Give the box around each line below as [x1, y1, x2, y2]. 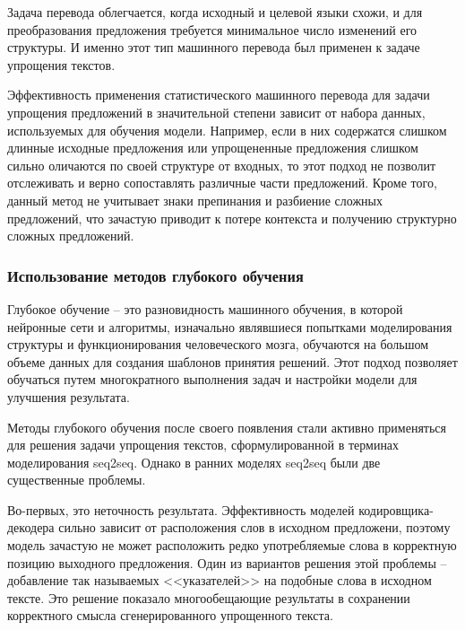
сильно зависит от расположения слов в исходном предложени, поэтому [58, 518, 451, 537]
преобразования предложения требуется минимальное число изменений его [7, 20, 418, 39]
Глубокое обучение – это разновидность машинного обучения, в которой [7, 299, 403, 318]
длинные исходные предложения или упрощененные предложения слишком [7, 138, 418, 157]
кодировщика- [358, 500, 434, 519]
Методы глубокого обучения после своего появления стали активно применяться [7, 417, 447, 436]
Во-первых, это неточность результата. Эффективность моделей [7, 500, 355, 519]
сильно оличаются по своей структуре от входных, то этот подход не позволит [7, 155, 436, 174]
